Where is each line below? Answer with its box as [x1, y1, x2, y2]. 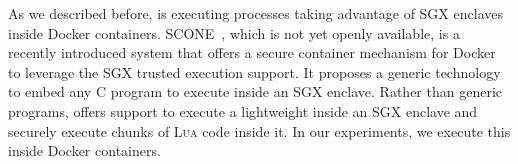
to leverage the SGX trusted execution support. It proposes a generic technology [8, 61, 501, 82]
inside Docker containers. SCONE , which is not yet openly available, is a [8, 22, 460, 43]
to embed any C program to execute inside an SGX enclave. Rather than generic [8, 81, 502, 102]
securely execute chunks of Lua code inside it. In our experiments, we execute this [8, 120, 511, 141]
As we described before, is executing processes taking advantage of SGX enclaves [8, 3, 503, 23]
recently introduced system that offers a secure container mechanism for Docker [8, 42, 496, 63]
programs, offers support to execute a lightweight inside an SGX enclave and [8, 100, 478, 121]
